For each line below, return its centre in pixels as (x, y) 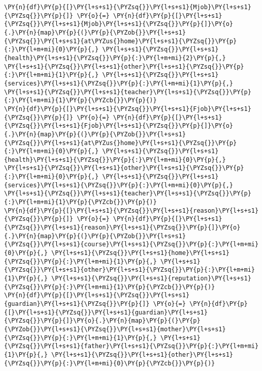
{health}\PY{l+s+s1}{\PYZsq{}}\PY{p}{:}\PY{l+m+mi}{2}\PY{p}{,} (115, 58)
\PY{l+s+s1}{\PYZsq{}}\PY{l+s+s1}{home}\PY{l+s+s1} (140, 253)
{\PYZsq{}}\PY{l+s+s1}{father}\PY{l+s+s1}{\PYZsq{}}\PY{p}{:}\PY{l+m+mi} (132, 346)
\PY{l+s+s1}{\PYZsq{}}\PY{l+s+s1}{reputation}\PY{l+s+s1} (151, 278)
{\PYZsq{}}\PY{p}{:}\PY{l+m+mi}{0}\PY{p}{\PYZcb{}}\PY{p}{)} (110, 363)
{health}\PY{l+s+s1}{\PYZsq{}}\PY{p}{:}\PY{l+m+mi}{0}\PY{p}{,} (115, 160)
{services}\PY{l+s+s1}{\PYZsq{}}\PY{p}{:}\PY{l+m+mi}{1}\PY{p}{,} (119, 83)
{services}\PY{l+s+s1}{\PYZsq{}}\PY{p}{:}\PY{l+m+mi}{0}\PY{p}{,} (119, 185)
